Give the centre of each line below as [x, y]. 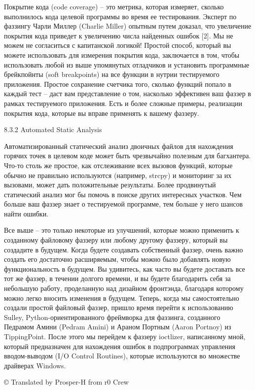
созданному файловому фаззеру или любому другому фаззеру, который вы [116, 240]
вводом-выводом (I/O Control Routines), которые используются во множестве [122, 356]
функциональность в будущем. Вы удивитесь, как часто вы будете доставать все [125, 268]
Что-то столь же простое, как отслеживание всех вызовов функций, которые [118, 165]
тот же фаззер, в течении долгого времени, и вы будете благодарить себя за [117, 278]
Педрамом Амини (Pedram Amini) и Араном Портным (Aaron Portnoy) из [118, 327]
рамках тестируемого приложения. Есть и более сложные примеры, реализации [123, 103]
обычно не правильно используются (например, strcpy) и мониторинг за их [118, 175]
